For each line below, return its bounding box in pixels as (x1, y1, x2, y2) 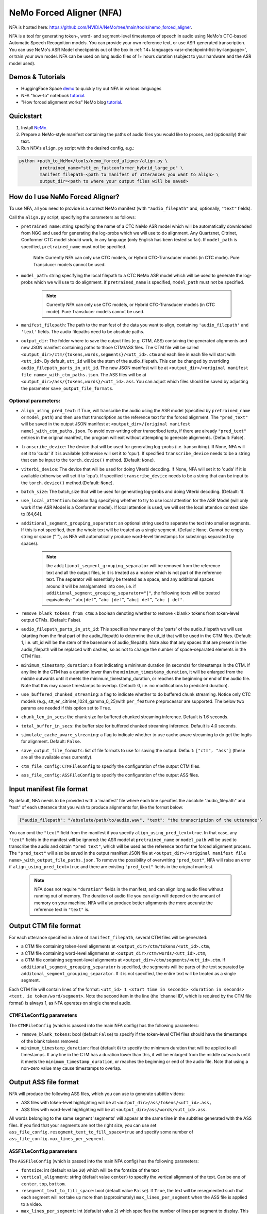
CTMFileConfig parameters (9, 1012, 77, 1019)
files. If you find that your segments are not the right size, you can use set (9, 1122, 157, 1128)
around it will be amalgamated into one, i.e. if (46, 583, 136, 589)
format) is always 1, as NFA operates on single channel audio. (9, 1000, 132, 1006)
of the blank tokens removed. (21, 1038, 80, 1044)
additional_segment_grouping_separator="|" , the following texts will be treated (46, 590, 220, 596)
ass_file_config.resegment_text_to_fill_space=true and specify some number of (9, 1129, 194, 1135)
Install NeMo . (21, 125, 48, 131)
